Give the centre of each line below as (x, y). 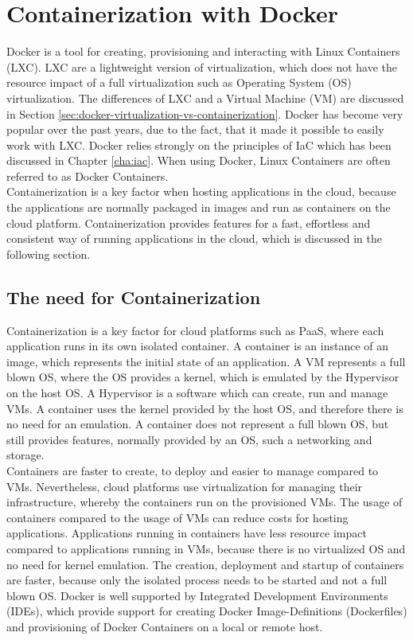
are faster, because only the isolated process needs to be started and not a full (197, 580)
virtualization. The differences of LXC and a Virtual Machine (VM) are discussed (205, 98)
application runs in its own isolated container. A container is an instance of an (198, 346)
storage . (25, 455)
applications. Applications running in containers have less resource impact (187, 533)
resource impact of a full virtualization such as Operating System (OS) (179, 82)
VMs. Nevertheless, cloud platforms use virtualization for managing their (185, 486)
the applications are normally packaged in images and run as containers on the (199, 207)
